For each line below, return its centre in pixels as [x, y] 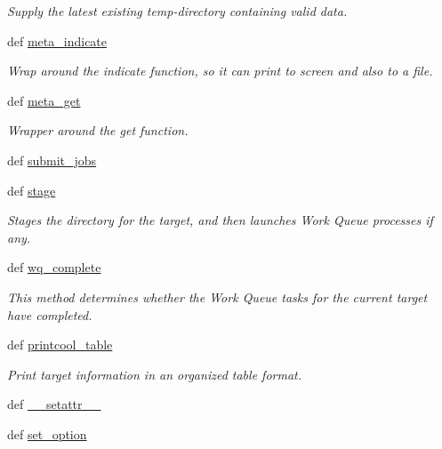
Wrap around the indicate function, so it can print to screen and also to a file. [220, 71]
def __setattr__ [54, 404]
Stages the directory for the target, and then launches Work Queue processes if [220, 220]
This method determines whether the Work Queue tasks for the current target [217, 297]
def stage [32, 190]
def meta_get [44, 100]
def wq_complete [54, 267]
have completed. [50, 314]
